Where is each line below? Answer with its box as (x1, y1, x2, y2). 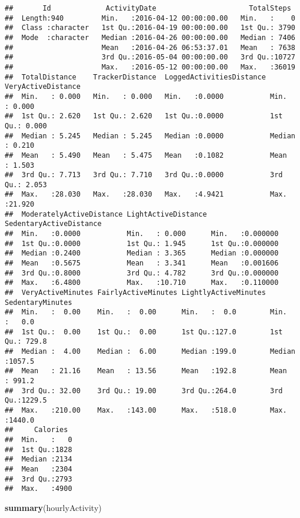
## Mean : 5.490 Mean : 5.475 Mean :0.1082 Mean (5, 151, 287, 160)
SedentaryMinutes (5, 298, 72, 307)
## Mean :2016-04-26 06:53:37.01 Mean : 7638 (5, 43, 295, 52)
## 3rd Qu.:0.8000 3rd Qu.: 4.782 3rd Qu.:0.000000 (5, 268, 279, 277)
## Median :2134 (5, 455, 72, 464)
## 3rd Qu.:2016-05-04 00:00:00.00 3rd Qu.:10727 (5, 53, 295, 62)
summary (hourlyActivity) (5, 501, 102, 513)
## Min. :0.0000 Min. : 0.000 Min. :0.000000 (5, 230, 279, 238)
